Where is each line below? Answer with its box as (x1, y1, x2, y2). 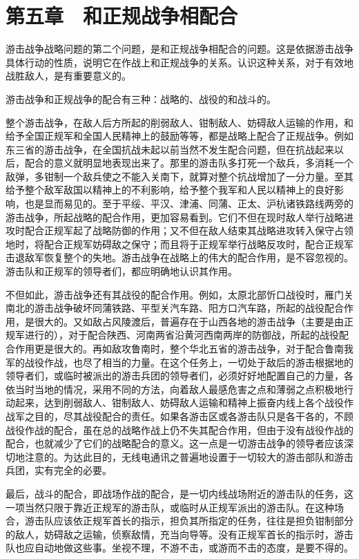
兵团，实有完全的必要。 (6, 463, 112, 477)
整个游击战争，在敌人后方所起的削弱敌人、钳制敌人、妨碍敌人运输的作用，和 (6, 115, 353, 129)
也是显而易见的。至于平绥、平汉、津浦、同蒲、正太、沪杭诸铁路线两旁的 (24, 196, 353, 211)
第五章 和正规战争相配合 (6, 1, 238, 30)
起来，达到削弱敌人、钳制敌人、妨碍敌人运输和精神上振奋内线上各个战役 (14, 395, 344, 410)
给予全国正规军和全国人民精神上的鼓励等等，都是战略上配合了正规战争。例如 (6, 129, 353, 143)
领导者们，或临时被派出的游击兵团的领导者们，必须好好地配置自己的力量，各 (6, 368, 353, 383)
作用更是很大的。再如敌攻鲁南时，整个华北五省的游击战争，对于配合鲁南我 (14, 341, 353, 355)
